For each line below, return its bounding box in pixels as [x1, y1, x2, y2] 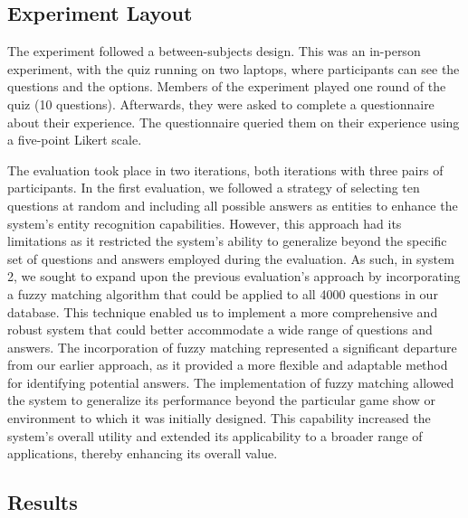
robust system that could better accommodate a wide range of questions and [7, 320, 433, 339]
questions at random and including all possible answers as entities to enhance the [7, 195, 458, 214]
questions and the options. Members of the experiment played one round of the [7, 77, 446, 96]
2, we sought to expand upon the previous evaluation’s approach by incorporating [7, 267, 461, 286]
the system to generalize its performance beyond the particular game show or [7, 391, 436, 410]
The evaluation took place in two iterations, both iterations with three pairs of [7, 160, 444, 179]
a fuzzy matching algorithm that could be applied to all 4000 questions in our [7, 284, 438, 303]
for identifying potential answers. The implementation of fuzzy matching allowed [7, 372, 454, 391]
